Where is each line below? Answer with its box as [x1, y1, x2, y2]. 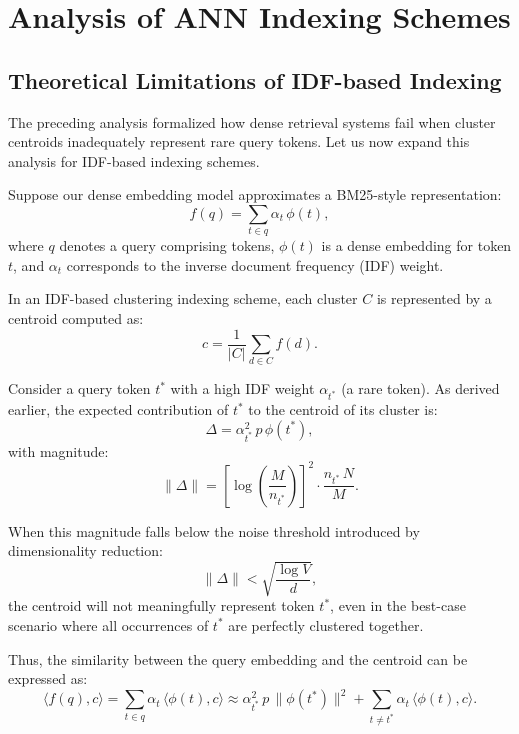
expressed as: [8, 668, 88, 689]
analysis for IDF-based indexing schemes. [8, 150, 260, 171]
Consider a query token [8, 378, 151, 399]
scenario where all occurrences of [8, 614, 209, 635]
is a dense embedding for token [321, 235, 512, 256]
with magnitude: [8, 440, 109, 461]
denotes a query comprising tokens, [59, 235, 275, 256]
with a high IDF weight [170, 378, 315, 399]
